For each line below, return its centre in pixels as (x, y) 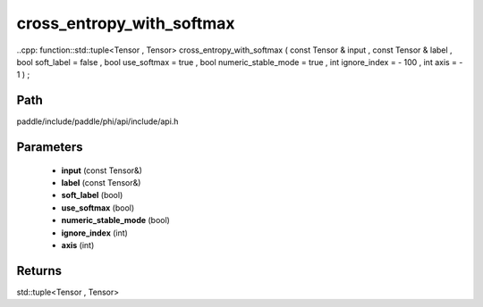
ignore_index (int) (95, 233)
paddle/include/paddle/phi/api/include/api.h (97, 121)
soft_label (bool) (92, 195)
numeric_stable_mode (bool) (115, 220)
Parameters (50, 147)
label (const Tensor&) (101, 183)
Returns (39, 271)
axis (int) (78, 245)
